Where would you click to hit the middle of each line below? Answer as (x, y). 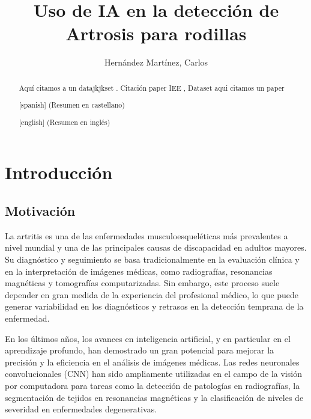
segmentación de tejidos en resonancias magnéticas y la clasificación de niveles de (154, 397)
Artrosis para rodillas (156, 33)
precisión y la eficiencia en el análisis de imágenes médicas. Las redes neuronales (152, 362)
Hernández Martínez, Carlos (156, 62)
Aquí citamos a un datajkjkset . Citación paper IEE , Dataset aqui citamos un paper (152, 87)
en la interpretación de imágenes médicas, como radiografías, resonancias (139, 271)
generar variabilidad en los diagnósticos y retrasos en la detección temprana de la (154, 306)
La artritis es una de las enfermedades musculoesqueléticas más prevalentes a (146, 235)
